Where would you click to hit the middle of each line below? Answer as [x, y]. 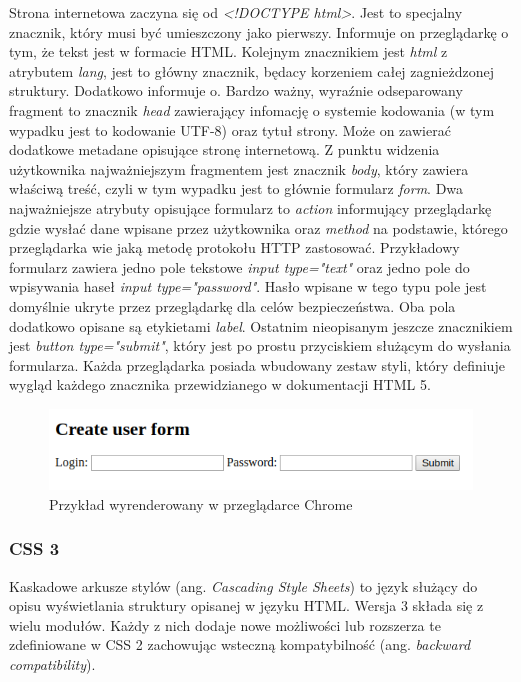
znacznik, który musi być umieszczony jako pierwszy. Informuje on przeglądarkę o [259, 31]
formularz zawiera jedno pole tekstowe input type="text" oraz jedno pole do [239, 266]
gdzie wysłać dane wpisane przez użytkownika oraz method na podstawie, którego [258, 227]
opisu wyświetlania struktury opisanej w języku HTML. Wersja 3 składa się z [246, 605]
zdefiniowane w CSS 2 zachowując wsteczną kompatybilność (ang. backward [240, 644]
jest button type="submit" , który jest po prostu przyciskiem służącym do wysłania [260, 345]
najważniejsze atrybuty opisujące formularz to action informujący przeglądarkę [250, 207]
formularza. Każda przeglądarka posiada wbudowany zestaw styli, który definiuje [257, 364]
